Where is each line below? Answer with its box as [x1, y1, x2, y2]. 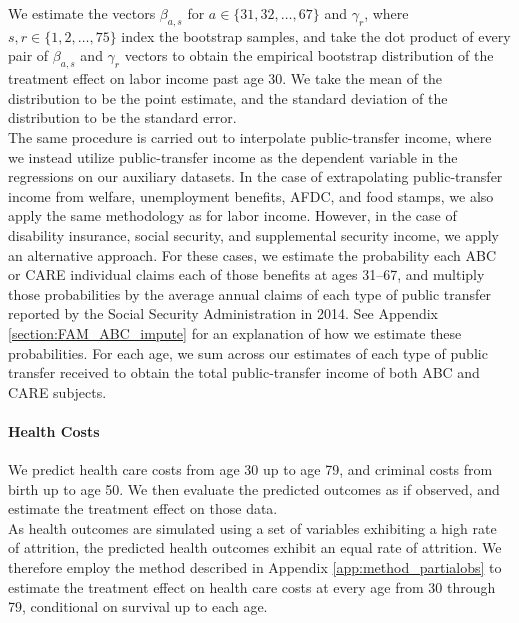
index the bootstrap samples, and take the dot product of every [121, 25, 511, 46]
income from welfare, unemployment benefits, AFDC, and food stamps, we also [8, 185, 494, 206]
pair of [8, 45, 49, 66]
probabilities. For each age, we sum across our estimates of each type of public [8, 342, 488, 363]
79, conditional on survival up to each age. [8, 596, 268, 617]
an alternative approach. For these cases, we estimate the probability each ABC [8, 244, 497, 265]
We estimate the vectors [8, 3, 156, 23]
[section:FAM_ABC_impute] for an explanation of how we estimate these [8, 322, 462, 343]
